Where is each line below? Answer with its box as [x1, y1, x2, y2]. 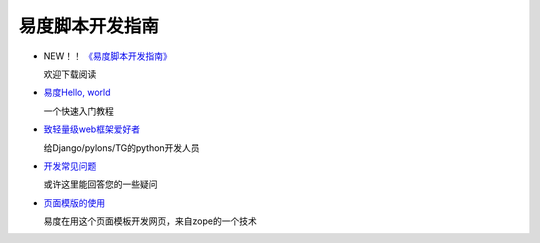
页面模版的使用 [43, 196, 105, 209]
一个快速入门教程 [43, 105, 114, 117]
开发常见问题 [43, 160, 97, 172]
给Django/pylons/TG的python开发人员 [43, 141, 200, 154]
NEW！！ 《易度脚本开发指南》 [43, 50, 172, 62]
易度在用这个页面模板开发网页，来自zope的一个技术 [43, 215, 257, 227]
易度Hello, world [43, 86, 111, 99]
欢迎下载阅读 [43, 68, 97, 80]
